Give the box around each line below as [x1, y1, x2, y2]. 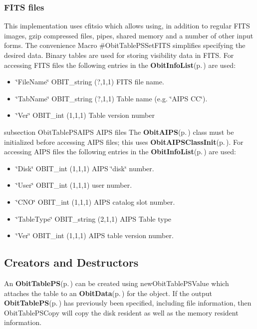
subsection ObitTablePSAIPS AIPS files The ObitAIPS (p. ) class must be [4, 126, 234, 137]
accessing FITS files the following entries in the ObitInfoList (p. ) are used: [4, 59, 236, 70]
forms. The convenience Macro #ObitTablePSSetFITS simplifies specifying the [4, 40, 246, 50]
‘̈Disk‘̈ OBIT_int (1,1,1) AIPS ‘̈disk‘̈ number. [15, 163, 154, 173]
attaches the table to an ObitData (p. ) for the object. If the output [4, 288, 212, 298]
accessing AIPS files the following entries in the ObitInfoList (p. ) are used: [4, 146, 236, 157]
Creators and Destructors [4, 255, 139, 270]
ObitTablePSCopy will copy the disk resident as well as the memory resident [4, 307, 239, 318]
